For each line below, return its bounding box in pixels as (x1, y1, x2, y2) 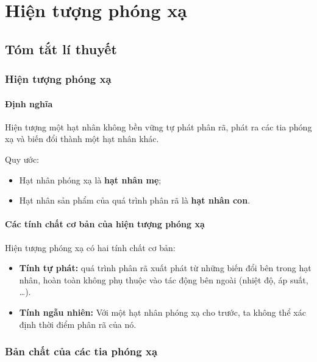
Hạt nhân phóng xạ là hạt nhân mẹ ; (19, 173, 162, 186)
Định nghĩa (5, 97, 53, 110)
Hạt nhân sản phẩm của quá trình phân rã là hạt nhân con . (19, 194, 251, 207)
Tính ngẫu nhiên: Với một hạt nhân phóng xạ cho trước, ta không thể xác (19, 305, 306, 318)
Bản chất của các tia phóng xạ (5, 344, 158, 359)
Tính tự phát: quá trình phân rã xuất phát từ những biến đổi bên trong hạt (19, 261, 312, 274)
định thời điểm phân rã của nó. (19, 318, 137, 330)
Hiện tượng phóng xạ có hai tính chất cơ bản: (5, 241, 176, 254)
